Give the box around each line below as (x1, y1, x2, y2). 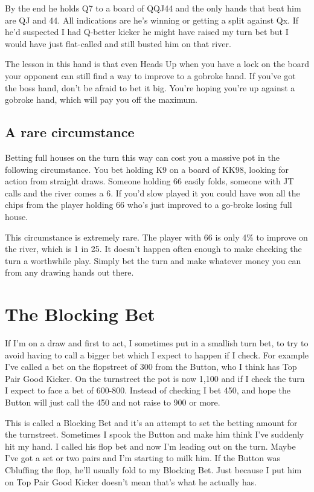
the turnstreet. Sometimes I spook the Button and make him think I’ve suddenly (5, 428, 304, 441)
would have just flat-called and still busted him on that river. (5, 37, 231, 50)
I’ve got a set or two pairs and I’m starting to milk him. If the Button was (5, 452, 280, 464)
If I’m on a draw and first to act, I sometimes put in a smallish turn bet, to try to (5, 337, 309, 349)
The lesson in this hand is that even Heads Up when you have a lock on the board (5, 57, 310, 70)
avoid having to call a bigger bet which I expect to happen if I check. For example (5, 348, 309, 361)
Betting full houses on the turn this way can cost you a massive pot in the (5, 151, 280, 163)
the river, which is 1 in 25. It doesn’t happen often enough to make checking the (5, 242, 302, 255)
